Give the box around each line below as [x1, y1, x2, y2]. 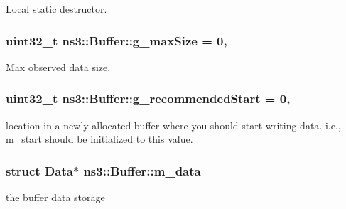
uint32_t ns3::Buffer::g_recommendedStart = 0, [6, 90, 291, 107]
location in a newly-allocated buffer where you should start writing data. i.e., [6, 117, 341, 132]
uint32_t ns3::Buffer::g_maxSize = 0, [6, 31, 227, 49]
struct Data [6, 161, 73, 179]
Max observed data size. [6, 59, 111, 74]
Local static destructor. [6, 1, 107, 16]
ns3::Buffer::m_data [83, 161, 201, 179]
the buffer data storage [6, 190, 105, 205]
